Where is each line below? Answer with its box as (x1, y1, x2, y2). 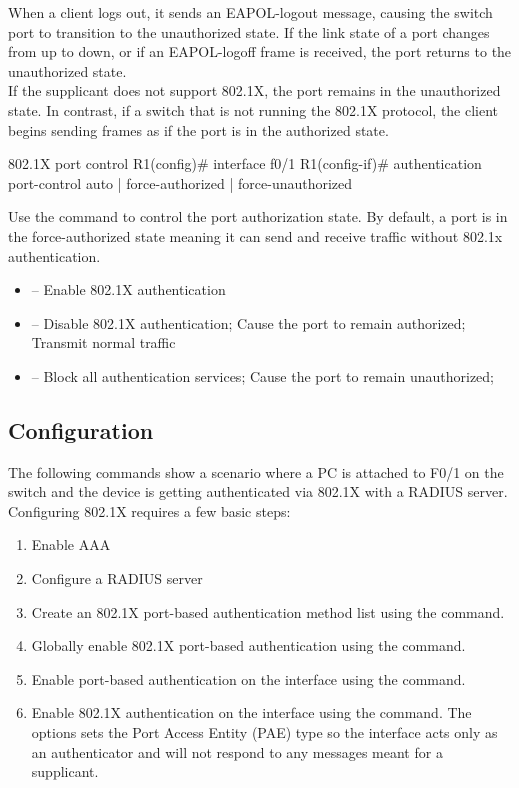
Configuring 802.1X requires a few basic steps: (8, 500, 291, 521)
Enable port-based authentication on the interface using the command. (31, 668, 466, 689)
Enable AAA (31, 534, 111, 555)
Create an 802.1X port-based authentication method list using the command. (31, 601, 505, 622)
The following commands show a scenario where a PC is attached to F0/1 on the (8, 461, 504, 482)
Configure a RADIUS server (31, 568, 203, 589)
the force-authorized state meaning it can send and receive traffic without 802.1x (8, 225, 503, 246)
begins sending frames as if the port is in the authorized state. (8, 119, 389, 140)
